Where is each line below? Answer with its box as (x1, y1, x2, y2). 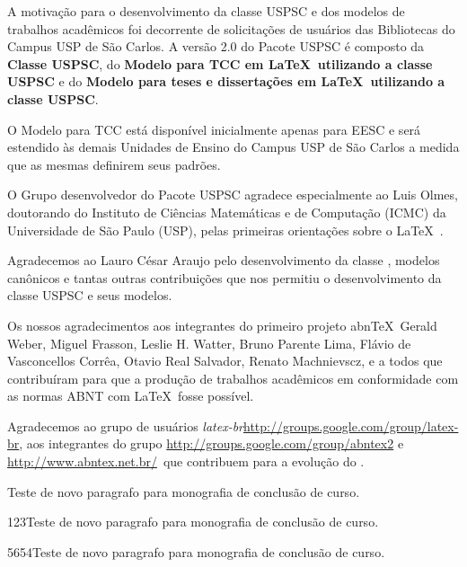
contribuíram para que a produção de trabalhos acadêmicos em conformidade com (7, 368, 459, 387)
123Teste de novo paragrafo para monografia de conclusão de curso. (7, 512, 379, 531)
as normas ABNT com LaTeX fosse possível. (7, 386, 254, 405)
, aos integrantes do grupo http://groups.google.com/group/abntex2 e (19, 434, 404, 453)
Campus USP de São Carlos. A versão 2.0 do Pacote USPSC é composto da (7, 37, 425, 56)
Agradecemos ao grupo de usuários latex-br (7, 416, 244, 435)
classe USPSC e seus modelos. (7, 286, 172, 305)
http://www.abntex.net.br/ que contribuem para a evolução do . (7, 452, 365, 471)
